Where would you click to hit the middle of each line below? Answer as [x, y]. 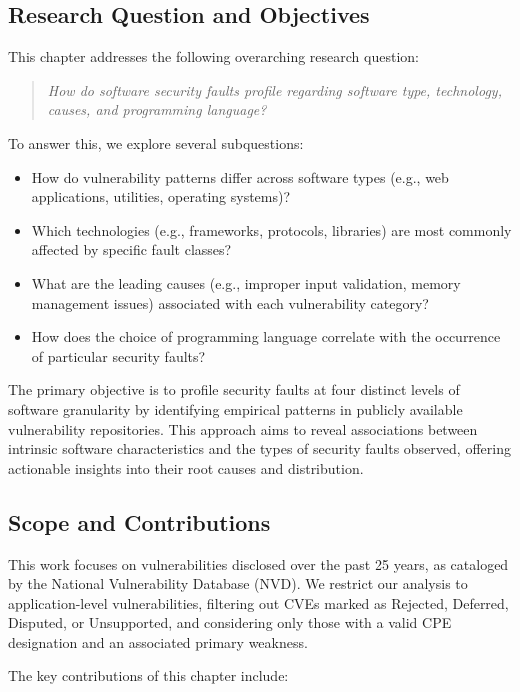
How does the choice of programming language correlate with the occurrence [266, 336]
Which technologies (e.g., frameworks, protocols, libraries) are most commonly [271, 229]
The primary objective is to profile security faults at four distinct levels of [234, 389]
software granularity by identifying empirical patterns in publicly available [235, 408]
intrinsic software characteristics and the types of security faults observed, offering [259, 448]
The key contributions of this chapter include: [148, 675]
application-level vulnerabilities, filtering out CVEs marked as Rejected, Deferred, [258, 602]
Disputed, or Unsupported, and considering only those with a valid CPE [230, 622]
